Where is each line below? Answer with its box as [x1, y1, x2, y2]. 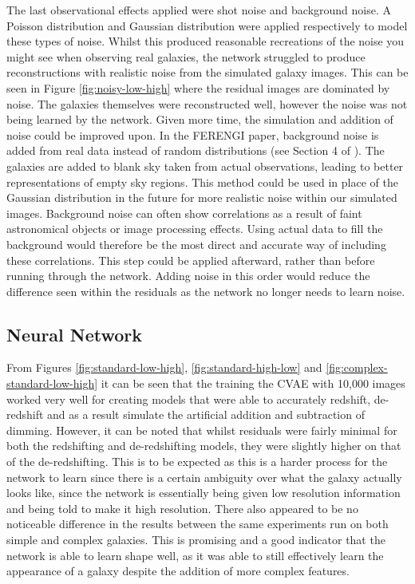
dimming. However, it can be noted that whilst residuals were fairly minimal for [6, 421, 397, 438]
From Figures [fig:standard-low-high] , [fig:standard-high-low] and [6, 359, 322, 376]
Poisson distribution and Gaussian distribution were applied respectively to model [6, 17, 408, 34]
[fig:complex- [326, 359, 388, 376]
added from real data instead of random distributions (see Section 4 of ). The [6, 142, 385, 159]
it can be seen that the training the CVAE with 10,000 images [101, 375, 405, 392]
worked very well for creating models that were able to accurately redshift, [6, 390, 371, 407]
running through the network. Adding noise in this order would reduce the [6, 267, 370, 284]
